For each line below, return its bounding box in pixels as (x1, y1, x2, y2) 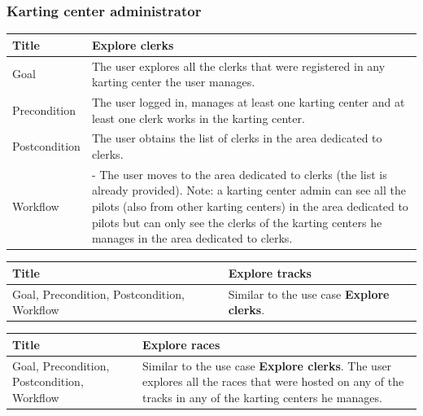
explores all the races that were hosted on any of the (142, 373, 404, 390)
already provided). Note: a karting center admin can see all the (91, 182, 406, 199)
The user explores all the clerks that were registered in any (91, 57, 386, 74)
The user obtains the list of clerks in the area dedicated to (91, 129, 382, 147)
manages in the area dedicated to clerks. (91, 230, 293, 247)
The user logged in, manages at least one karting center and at (91, 94, 405, 110)
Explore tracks (228, 264, 312, 281)
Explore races (142, 335, 220, 353)
